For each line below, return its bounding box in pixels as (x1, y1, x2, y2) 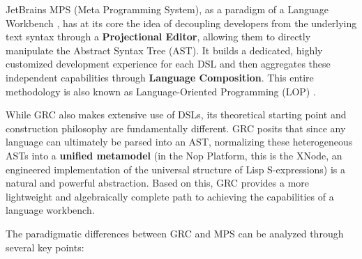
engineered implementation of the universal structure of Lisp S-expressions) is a (6, 162, 346, 176)
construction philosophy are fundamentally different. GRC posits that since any (6, 120, 346, 135)
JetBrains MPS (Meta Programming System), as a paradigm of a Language (6, 2, 329, 16)
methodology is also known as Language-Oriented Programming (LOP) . (6, 84, 316, 98)
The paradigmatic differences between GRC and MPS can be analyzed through (6, 226, 344, 240)
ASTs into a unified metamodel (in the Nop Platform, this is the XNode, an (6, 148, 342, 162)
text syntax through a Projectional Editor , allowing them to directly (6, 29, 311, 44)
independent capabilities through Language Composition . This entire (6, 70, 314, 84)
